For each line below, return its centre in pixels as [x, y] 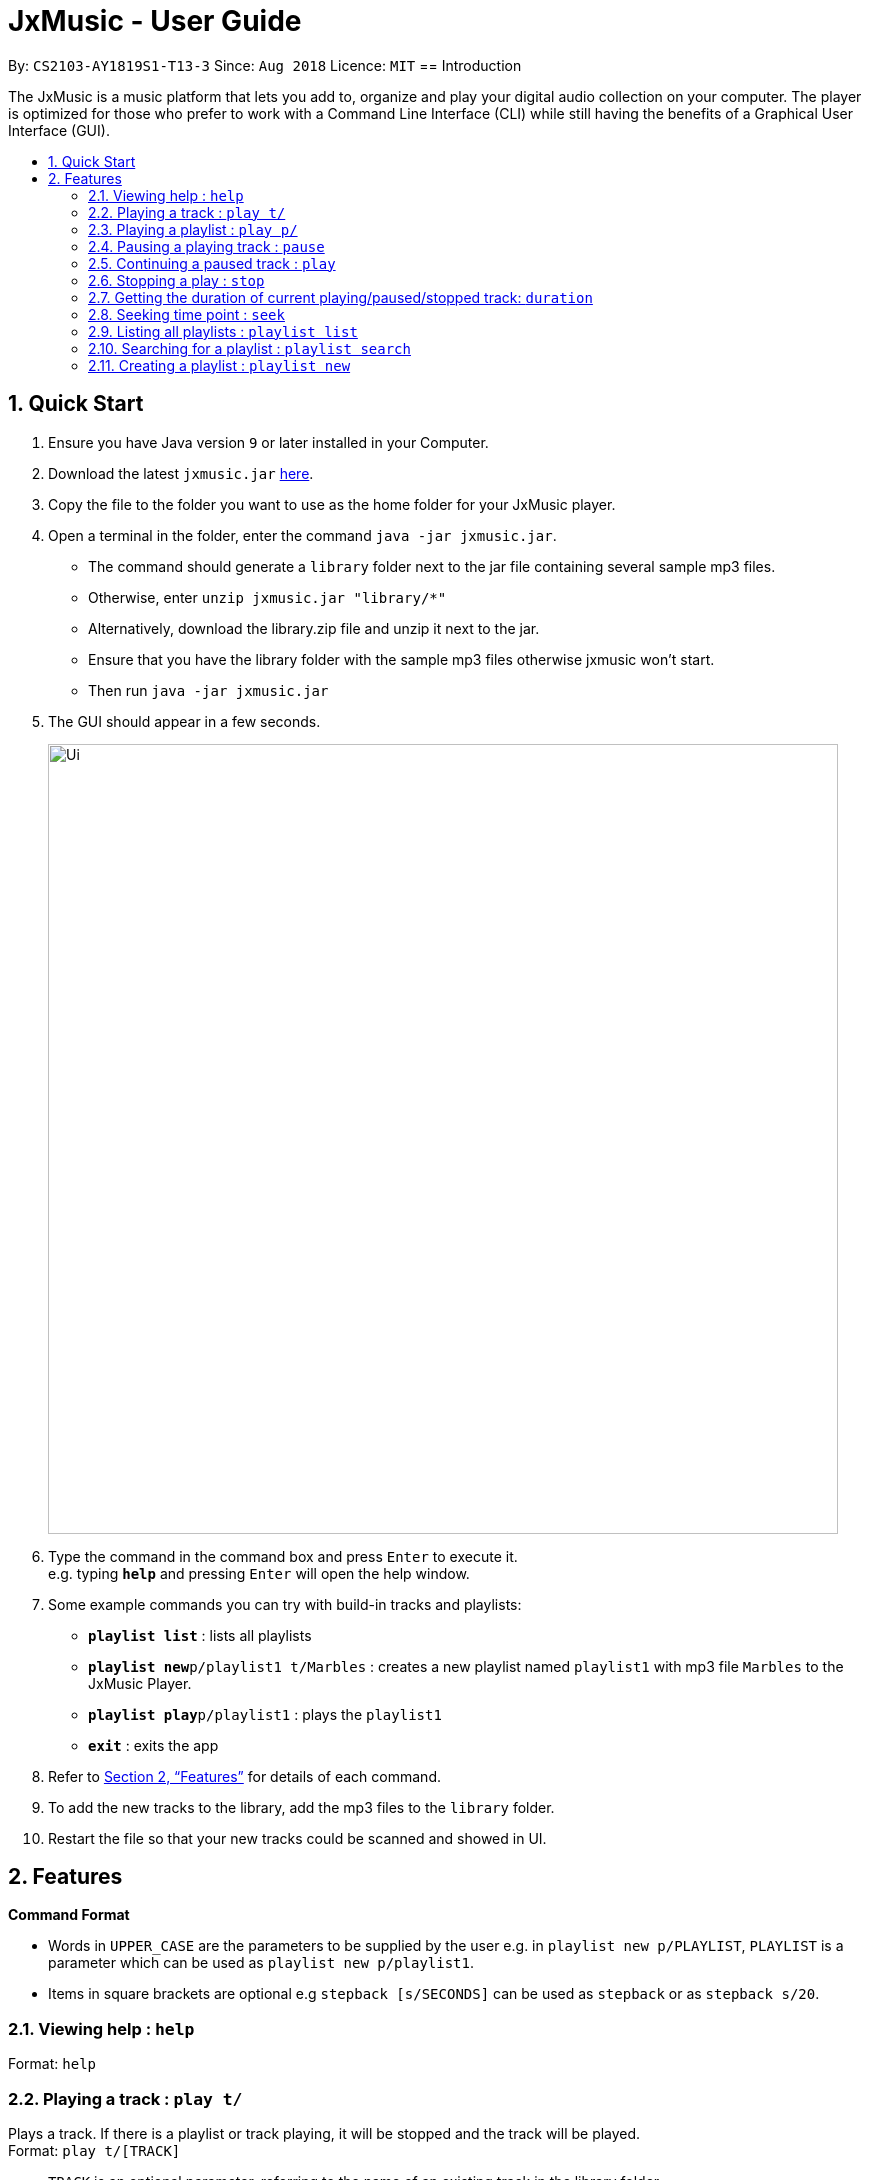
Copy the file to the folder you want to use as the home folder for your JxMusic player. [332, 504]
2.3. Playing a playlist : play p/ [193, 229]
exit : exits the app [153, 1745]
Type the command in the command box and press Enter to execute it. [283, 1556]
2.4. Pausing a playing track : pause [206, 246]
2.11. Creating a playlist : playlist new [219, 365]
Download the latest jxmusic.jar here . [181, 473]
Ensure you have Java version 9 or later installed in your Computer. [268, 442]
